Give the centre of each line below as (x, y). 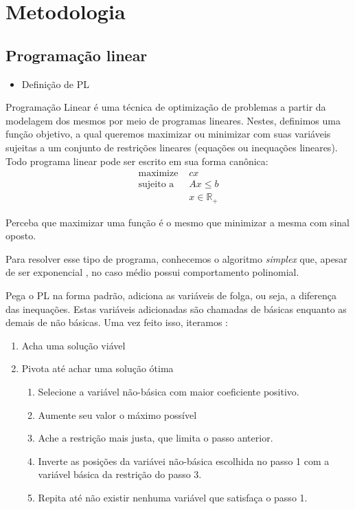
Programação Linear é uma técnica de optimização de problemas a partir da (166, 107)
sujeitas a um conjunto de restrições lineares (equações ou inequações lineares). (172, 147)
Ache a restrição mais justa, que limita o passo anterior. (156, 438)
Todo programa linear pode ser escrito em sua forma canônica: (137, 161)
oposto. (21, 236)
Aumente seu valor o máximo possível (117, 414)
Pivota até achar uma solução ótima (98, 368)
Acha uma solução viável (73, 345)
